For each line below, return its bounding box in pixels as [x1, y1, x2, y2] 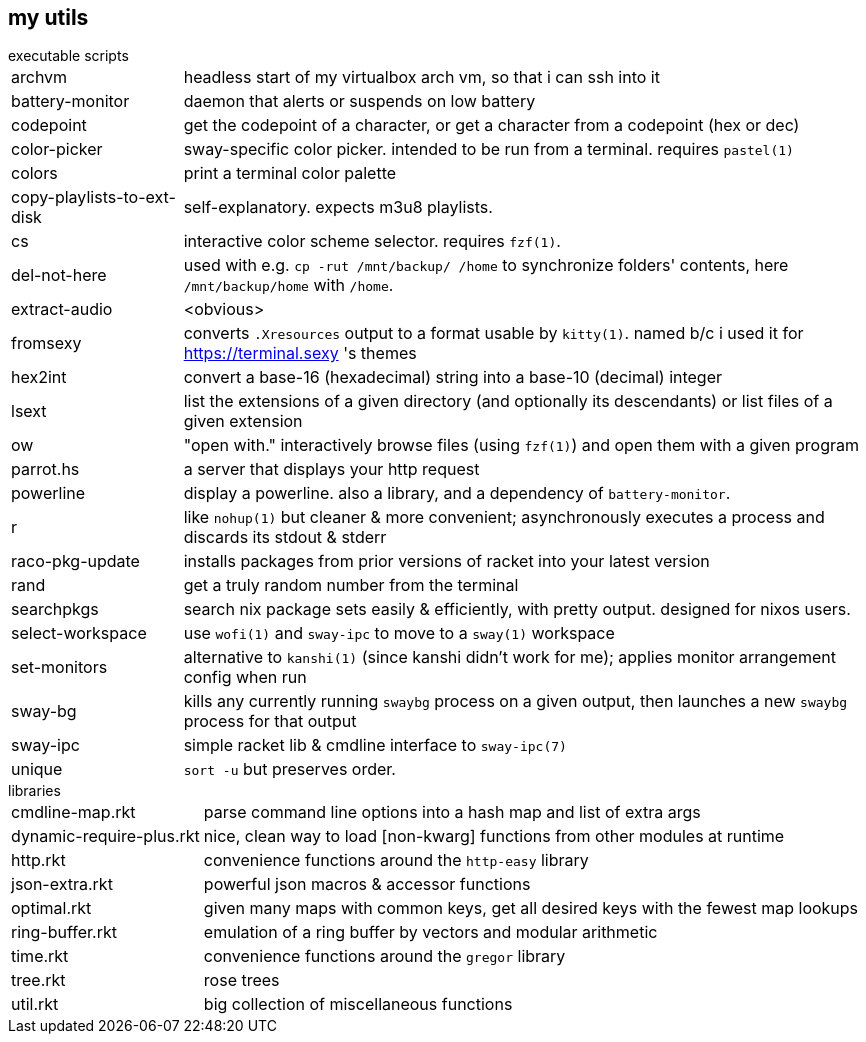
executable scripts [8, 47, 129, 65]
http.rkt [11, 850, 66, 871]
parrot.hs [11, 459, 80, 480]
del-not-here [11, 265, 107, 286]
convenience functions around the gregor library [203, 946, 566, 967]
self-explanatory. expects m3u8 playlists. [183, 197, 493, 218]
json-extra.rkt [11, 874, 113, 895]
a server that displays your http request [183, 459, 480, 480]
